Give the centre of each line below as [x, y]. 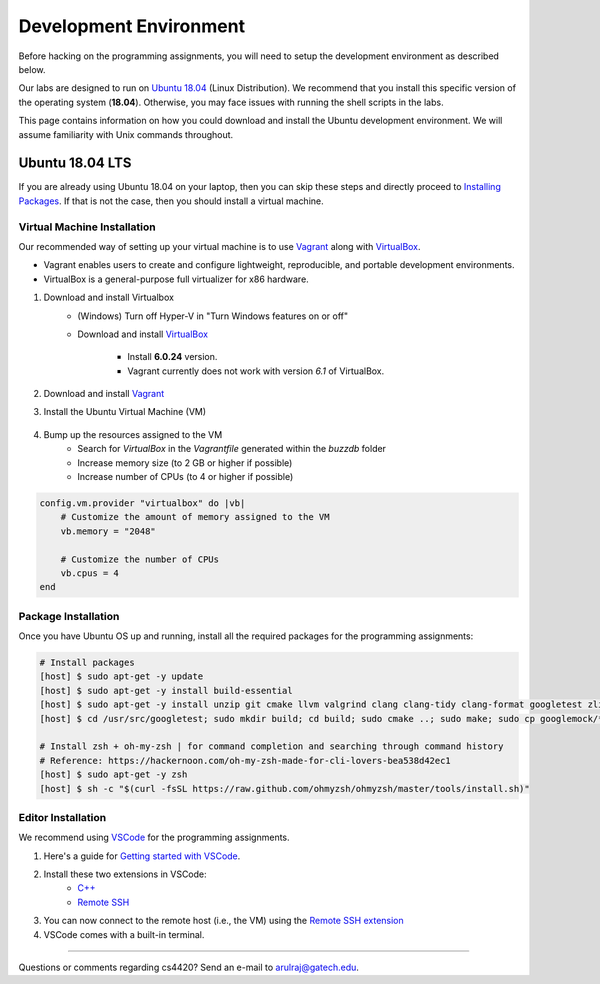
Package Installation [69, 616]
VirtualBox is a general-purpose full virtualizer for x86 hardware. [176, 279]
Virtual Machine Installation [87, 227]
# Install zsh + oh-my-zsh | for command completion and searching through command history [271, 746]
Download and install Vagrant [104, 394]
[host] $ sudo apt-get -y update [121, 676]
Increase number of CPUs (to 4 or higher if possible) [185, 477]
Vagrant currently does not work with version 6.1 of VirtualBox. [256, 371]
